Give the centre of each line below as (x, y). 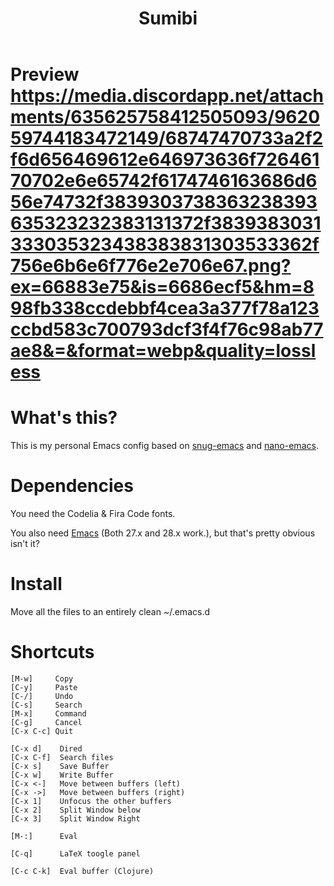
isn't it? (25, 544)
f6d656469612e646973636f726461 (165, 159)
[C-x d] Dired (46, 748)
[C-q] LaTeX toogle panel (75, 853)
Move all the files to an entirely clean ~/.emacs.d (110, 611)
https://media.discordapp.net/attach (167, 96)
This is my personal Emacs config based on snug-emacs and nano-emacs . (164, 446)
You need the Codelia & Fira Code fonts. (93, 514)
